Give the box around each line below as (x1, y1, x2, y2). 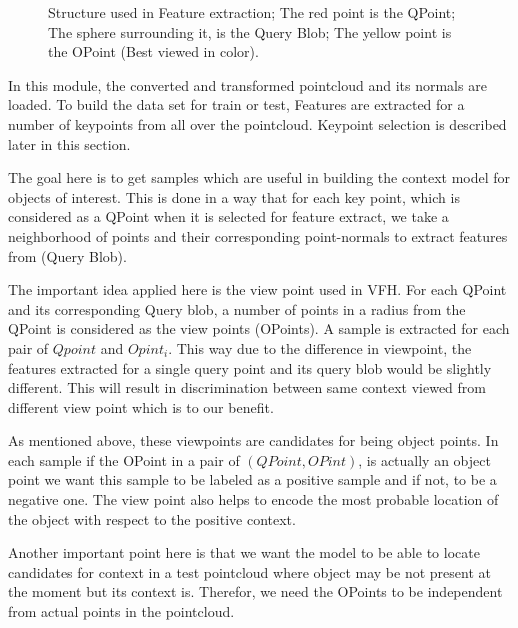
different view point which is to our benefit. (8, 396, 274, 417)
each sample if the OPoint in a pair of (8, 449, 240, 470)
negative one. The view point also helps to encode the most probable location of (8, 489, 499, 510)
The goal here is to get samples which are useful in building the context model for (8, 167, 511, 188)
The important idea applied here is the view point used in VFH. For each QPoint (8, 279, 507, 300)
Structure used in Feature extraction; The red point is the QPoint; (48, 2, 456, 22)
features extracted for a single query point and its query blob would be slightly (8, 357, 492, 378)
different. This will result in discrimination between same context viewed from (8, 377, 486, 398)
